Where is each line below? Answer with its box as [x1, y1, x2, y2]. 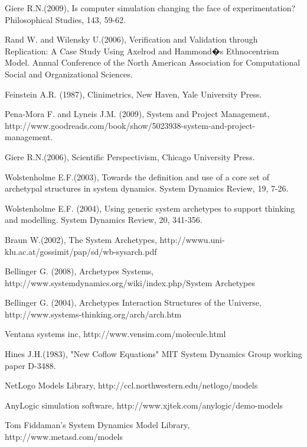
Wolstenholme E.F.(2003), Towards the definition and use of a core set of [5, 170, 269, 183]
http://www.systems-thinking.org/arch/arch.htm [5, 307, 182, 320]
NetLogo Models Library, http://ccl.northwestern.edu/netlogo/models [5, 379, 258, 391]
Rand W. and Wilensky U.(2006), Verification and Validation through [5, 33, 258, 46]
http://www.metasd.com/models [5, 430, 123, 443]
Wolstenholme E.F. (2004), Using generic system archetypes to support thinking [5, 202, 295, 214]
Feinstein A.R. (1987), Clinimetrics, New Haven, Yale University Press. [5, 88, 262, 100]
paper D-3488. [5, 359, 56, 371]
